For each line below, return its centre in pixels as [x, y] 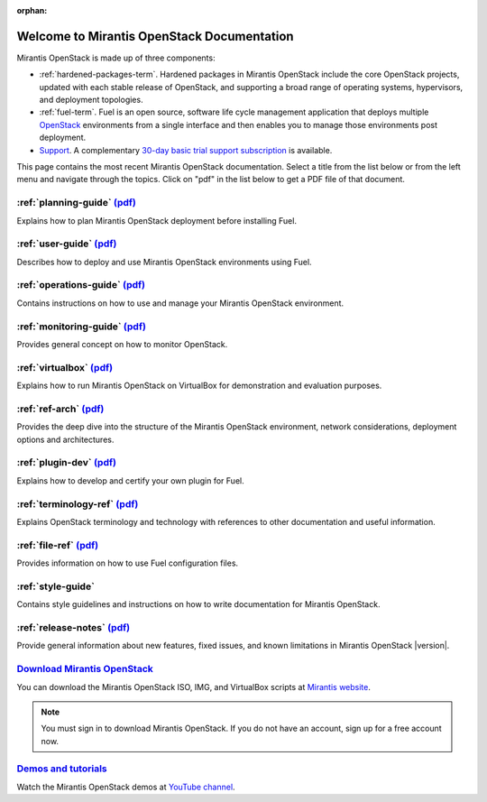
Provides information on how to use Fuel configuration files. [128, 563]
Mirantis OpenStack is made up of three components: [116, 58]
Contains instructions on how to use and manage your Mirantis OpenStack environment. [180, 303]
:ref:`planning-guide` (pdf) [77, 203]
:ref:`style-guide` [55, 586]
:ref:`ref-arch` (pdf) [60, 409]
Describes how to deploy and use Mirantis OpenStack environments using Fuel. [164, 262]
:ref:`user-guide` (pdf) [67, 244]
